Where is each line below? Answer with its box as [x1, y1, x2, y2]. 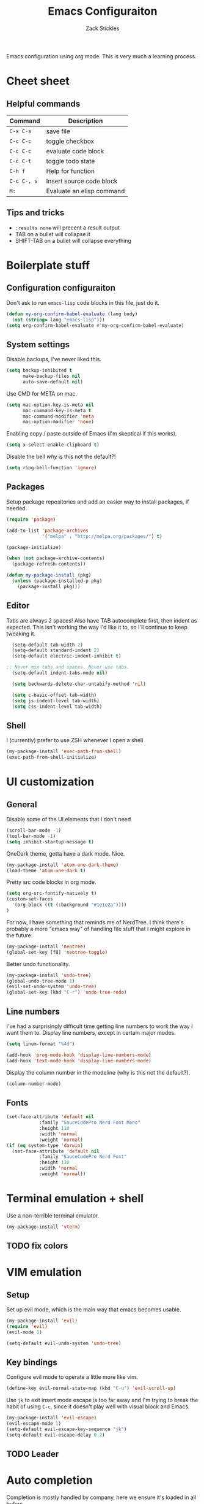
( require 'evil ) [6, 1323, 48, 1329]
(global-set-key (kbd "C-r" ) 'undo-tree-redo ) [6, 989, 127, 996]
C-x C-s [9, 128, 32, 134]
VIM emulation [6, 1265, 82, 1280]
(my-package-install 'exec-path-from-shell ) [6, 748, 122, 755]
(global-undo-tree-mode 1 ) [6, 978, 75, 984]
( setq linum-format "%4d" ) [6, 1041, 75, 1047]
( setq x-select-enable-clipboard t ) [6, 442, 100, 448]
